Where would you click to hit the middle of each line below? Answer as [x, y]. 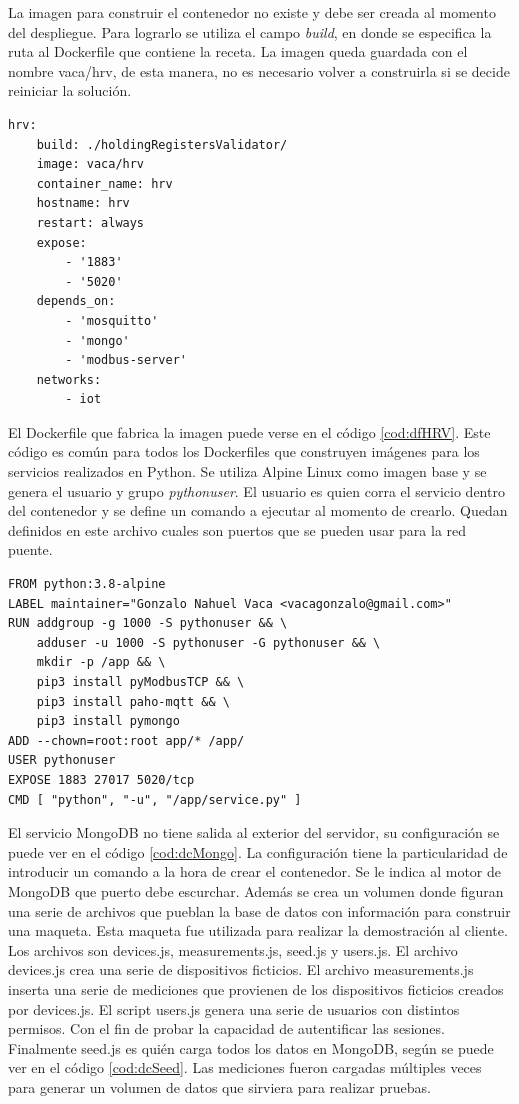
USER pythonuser [62, 760]
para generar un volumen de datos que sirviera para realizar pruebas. [219, 1086]
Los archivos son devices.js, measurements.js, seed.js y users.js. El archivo [233, 949]
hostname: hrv [83, 203]
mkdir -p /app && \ [101, 662]
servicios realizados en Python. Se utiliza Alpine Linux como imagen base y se [247, 471]
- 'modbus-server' [126, 360]
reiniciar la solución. [70, 90]
